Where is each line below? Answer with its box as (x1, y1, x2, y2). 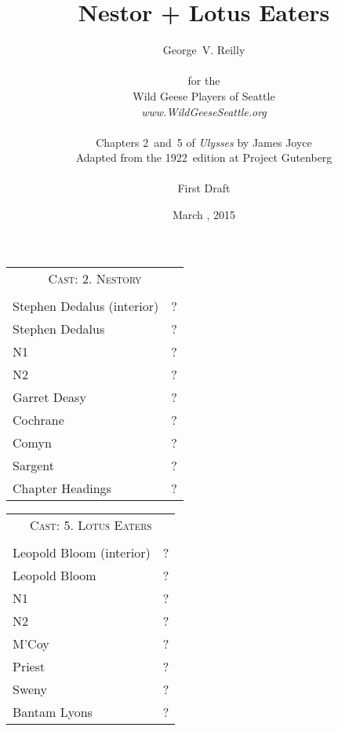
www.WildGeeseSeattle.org (141, 103, 267, 119)
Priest (13, 656, 45, 675)
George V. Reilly (162, 42, 245, 58)
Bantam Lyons (13, 702, 93, 721)
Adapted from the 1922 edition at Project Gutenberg (75, 149, 333, 166)
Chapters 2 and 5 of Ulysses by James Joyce (96, 133, 312, 150)
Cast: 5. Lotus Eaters (29, 515, 152, 534)
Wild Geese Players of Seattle (133, 87, 275, 104)
